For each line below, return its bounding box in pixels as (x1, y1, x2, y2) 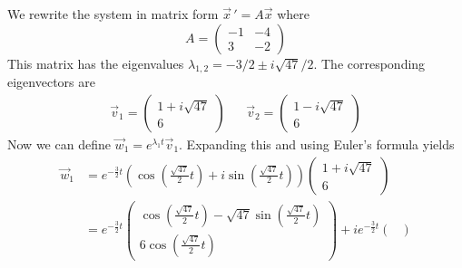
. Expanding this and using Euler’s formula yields (179, 135, 455, 154)
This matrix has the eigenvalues (7, 53, 184, 72)
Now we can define (7, 135, 111, 154)
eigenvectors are (7, 72, 95, 91)
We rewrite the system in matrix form (7, 5, 219, 23)
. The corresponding (313, 53, 426, 72)
